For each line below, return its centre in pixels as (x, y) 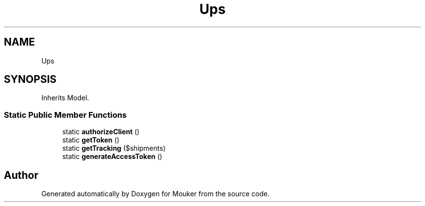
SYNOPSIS (30, 79)
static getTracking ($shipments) (114, 148)
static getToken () (91, 140)
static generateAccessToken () (112, 157)
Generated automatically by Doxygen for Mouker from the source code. (155, 194)
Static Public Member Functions (65, 115)
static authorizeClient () (101, 132)
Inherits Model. (65, 98)
